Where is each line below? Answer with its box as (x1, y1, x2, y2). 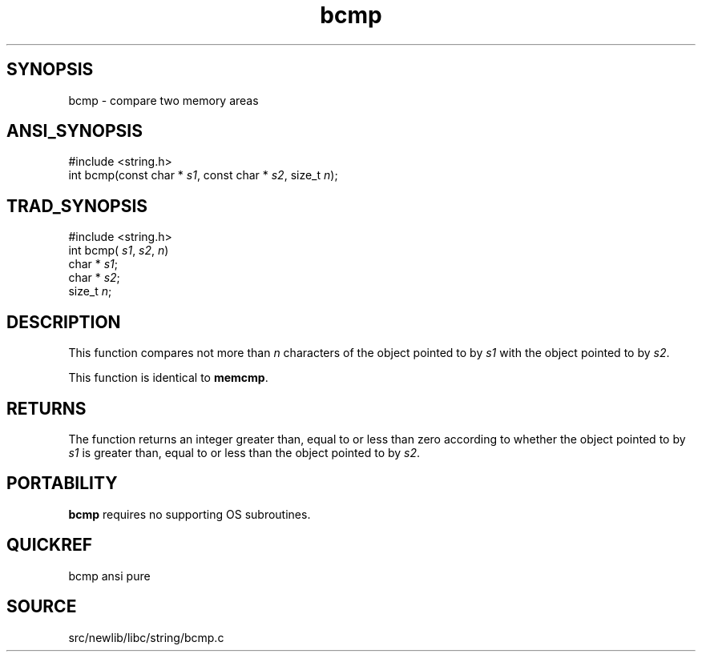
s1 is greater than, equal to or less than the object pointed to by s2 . (68, 445, 421, 459)
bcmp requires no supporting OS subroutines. (68, 507, 311, 521)
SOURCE (6, 596, 77, 617)
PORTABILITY (6, 473, 118, 494)
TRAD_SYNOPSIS (6, 195, 148, 216)
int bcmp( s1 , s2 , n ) (68, 243, 169, 258)
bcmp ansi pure (68, 568, 151, 583)
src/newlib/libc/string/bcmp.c (68, 630, 224, 644)
